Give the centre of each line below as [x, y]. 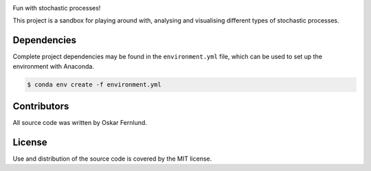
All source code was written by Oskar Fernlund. [80, 123]
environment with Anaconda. [53, 66]
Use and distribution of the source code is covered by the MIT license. [112, 159]
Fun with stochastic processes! [57, 8]
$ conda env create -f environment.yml [94, 84]
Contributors [41, 106]
